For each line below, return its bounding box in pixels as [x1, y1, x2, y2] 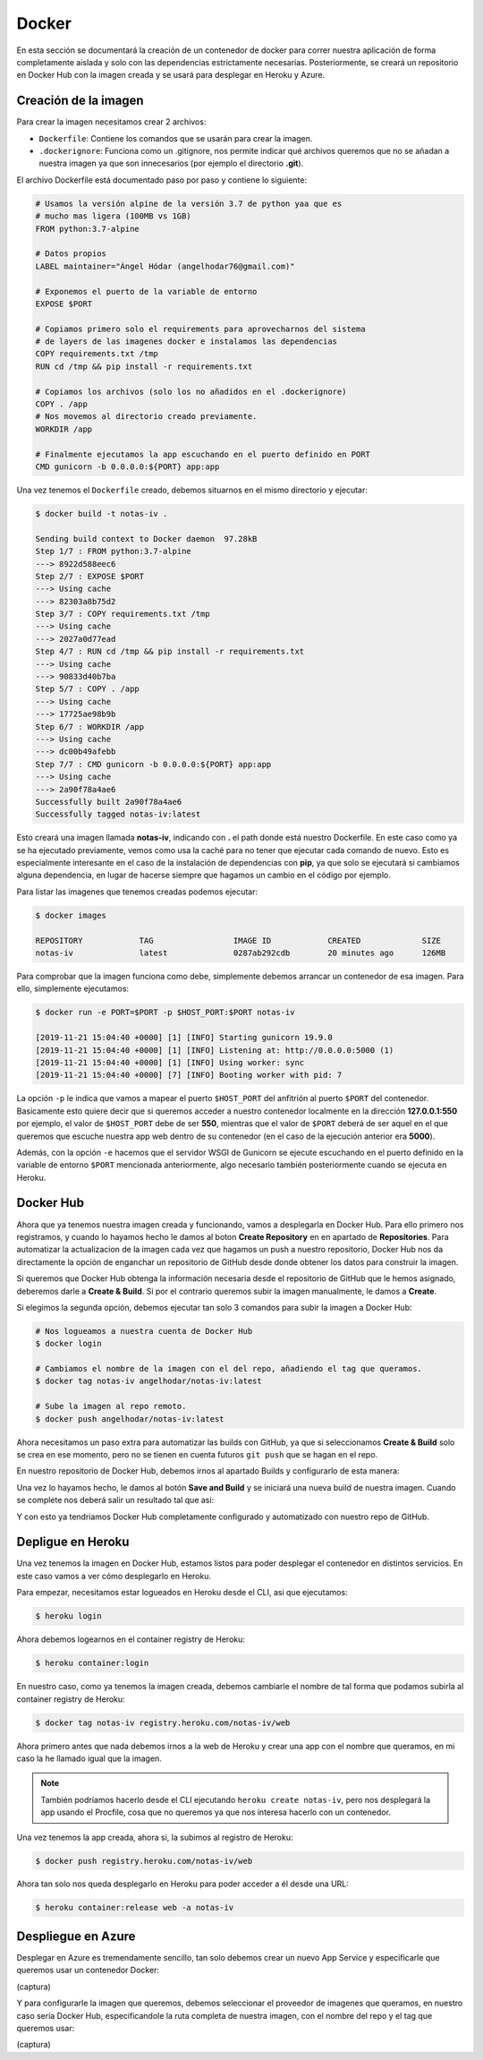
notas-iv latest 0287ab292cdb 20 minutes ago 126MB [35, 948, 446, 958]
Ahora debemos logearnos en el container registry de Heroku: [16, 1634, 246, 1645]
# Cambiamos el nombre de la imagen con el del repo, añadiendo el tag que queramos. [35, 1363, 422, 1374]
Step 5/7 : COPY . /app [35, 684, 140, 694]
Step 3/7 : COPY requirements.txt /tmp [35, 609, 210, 620]
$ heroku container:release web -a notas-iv [35, 1902, 234, 1913]
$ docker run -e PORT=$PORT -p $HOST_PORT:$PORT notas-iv [35, 1007, 295, 1018]
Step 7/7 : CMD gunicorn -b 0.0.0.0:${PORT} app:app [35, 759, 272, 769]
